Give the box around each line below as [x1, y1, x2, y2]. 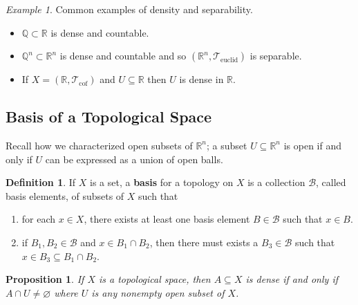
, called [316, 175, 346, 190]
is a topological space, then [98, 272, 211, 286]
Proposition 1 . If [6, 272, 84, 286]
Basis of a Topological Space [6, 106, 212, 127]
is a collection [247, 175, 305, 190]
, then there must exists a [149, 234, 258, 249]
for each [21, 212, 56, 226]
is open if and [283, 138, 341, 152]
